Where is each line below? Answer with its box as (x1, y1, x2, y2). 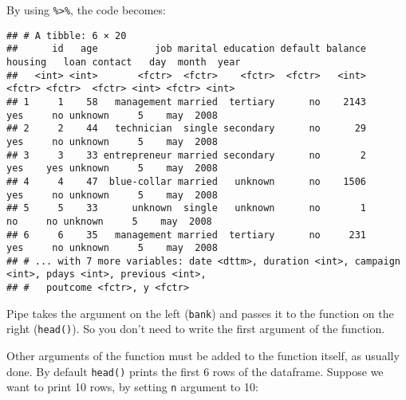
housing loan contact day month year (6, 56, 241, 68)
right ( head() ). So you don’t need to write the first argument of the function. (6, 320, 385, 337)
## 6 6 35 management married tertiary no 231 (6, 229, 367, 241)
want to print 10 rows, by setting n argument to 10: (6, 378, 258, 395)
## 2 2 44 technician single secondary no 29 (6, 123, 367, 135)
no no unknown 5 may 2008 (6, 215, 212, 227)
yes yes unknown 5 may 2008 (6, 163, 218, 175)
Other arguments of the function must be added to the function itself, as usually (6, 347, 400, 364)
